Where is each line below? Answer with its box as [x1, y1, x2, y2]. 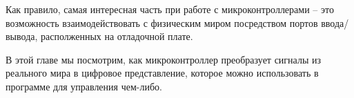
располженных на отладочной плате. [41, 29, 193, 43]
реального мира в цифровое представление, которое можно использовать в [6, 66, 319, 80]
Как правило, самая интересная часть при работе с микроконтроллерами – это [6, 2, 334, 16]
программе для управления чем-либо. [6, 79, 162, 93]
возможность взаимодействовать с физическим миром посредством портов [6, 15, 318, 30]
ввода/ [321, 15, 349, 30]
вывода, [6, 29, 38, 43]
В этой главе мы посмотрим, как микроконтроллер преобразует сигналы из [6, 52, 321, 66]
